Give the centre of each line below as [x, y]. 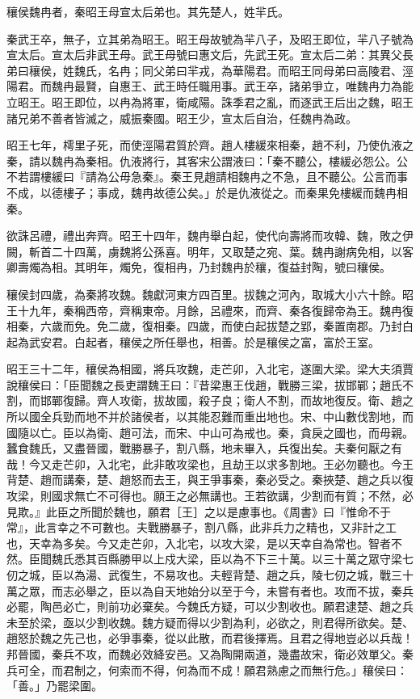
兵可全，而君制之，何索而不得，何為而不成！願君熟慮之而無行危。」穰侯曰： [207, 670]
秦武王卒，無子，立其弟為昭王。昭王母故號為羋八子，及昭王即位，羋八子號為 [210, 38]
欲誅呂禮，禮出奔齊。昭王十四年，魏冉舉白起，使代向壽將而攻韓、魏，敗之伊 [210, 236]
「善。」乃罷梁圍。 [55, 686]
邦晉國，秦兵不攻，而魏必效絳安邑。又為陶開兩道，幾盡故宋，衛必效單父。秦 [210, 653]
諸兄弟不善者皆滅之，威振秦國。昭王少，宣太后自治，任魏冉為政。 [182, 118]
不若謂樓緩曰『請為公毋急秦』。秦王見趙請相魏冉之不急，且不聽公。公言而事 [207, 177]
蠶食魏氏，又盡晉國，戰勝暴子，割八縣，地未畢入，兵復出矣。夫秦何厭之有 [204, 448]
